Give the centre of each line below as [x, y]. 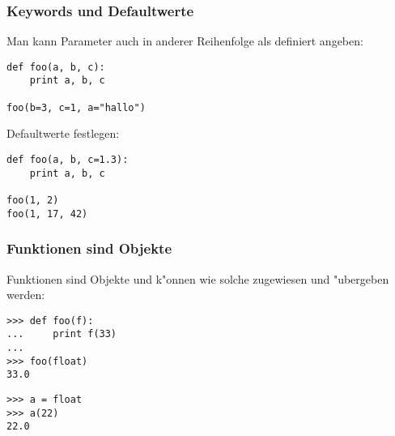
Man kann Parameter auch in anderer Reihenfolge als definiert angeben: [185, 41]
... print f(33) [62, 334]
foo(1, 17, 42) [47, 214]
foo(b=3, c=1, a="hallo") [76, 107]
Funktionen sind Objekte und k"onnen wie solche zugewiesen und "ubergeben [198, 278]
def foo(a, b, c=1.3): [68, 160]
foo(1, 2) [33, 200]
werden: [26, 295]
